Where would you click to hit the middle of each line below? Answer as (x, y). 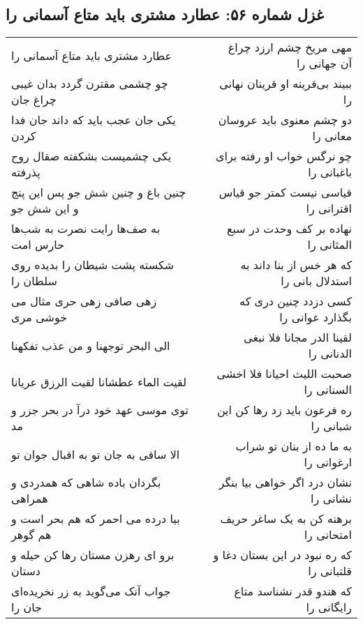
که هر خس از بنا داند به (296, 265)
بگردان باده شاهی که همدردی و (86, 482)
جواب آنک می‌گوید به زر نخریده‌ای (91, 591)
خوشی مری (39, 317)
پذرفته (26, 172)
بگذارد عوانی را (316, 317)
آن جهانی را (324, 63)
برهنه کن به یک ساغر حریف (286, 519)
